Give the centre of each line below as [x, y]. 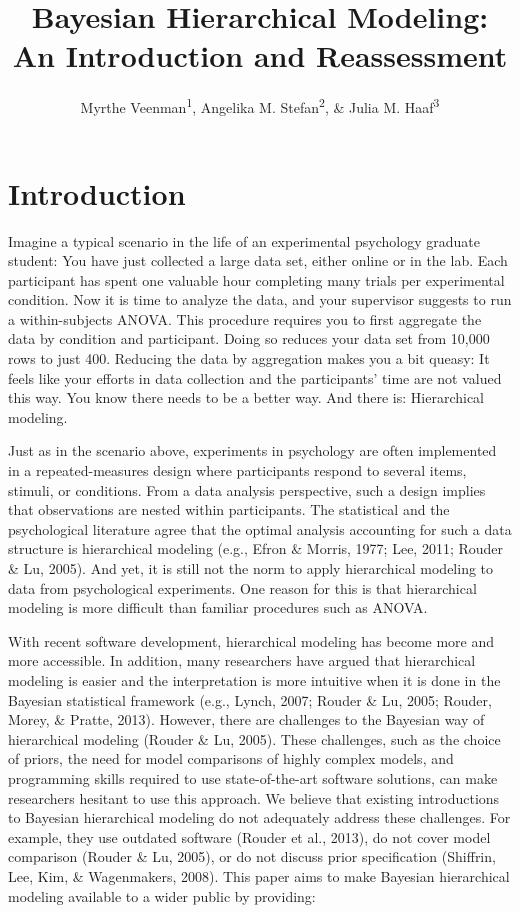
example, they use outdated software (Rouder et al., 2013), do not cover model [249, 836]
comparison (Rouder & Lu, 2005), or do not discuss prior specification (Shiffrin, [252, 856]
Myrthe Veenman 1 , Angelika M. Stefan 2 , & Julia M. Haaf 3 [260, 105]
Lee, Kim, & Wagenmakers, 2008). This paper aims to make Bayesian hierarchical [259, 875]
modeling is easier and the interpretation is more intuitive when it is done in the [254, 679]
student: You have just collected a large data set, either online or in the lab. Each [258, 260]
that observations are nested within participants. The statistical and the [229, 509]
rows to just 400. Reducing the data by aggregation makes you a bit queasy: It [249, 358]
